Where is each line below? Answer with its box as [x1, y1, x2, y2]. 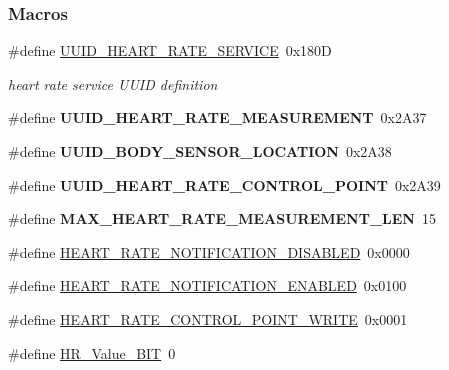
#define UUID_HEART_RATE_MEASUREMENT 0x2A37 [8, 107, 427, 128]
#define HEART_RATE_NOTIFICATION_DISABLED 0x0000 [8, 241, 410, 262]
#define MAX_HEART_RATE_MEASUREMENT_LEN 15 [8, 208, 436, 229]
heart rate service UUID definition [8, 73, 218, 94]
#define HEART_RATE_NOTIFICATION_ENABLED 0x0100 [8, 275, 407, 296]
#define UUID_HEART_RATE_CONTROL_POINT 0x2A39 [8, 174, 441, 195]
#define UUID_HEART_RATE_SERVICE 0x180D [8, 40, 332, 61]
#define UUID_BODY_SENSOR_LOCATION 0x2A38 [8, 141, 392, 161]
